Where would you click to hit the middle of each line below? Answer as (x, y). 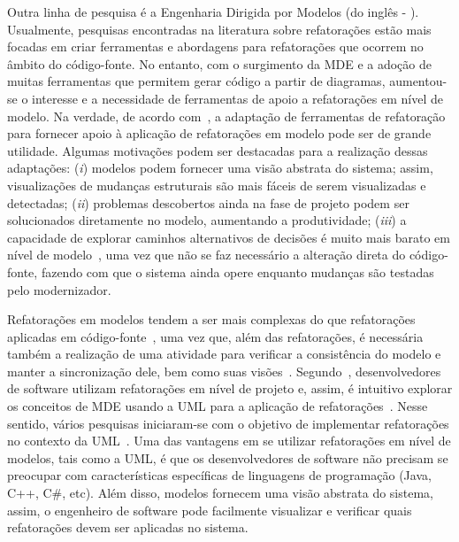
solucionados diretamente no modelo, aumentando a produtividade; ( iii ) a (207, 220)
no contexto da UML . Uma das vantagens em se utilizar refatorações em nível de (229, 441)
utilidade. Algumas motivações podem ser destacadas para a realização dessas (218, 150)
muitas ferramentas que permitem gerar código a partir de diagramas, (196, 81)
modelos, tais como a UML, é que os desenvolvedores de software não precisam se (228, 457)
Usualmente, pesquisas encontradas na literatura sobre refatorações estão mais (219, 29)
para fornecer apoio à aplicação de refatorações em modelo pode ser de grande (219, 133)
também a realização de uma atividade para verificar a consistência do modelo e (224, 354)
